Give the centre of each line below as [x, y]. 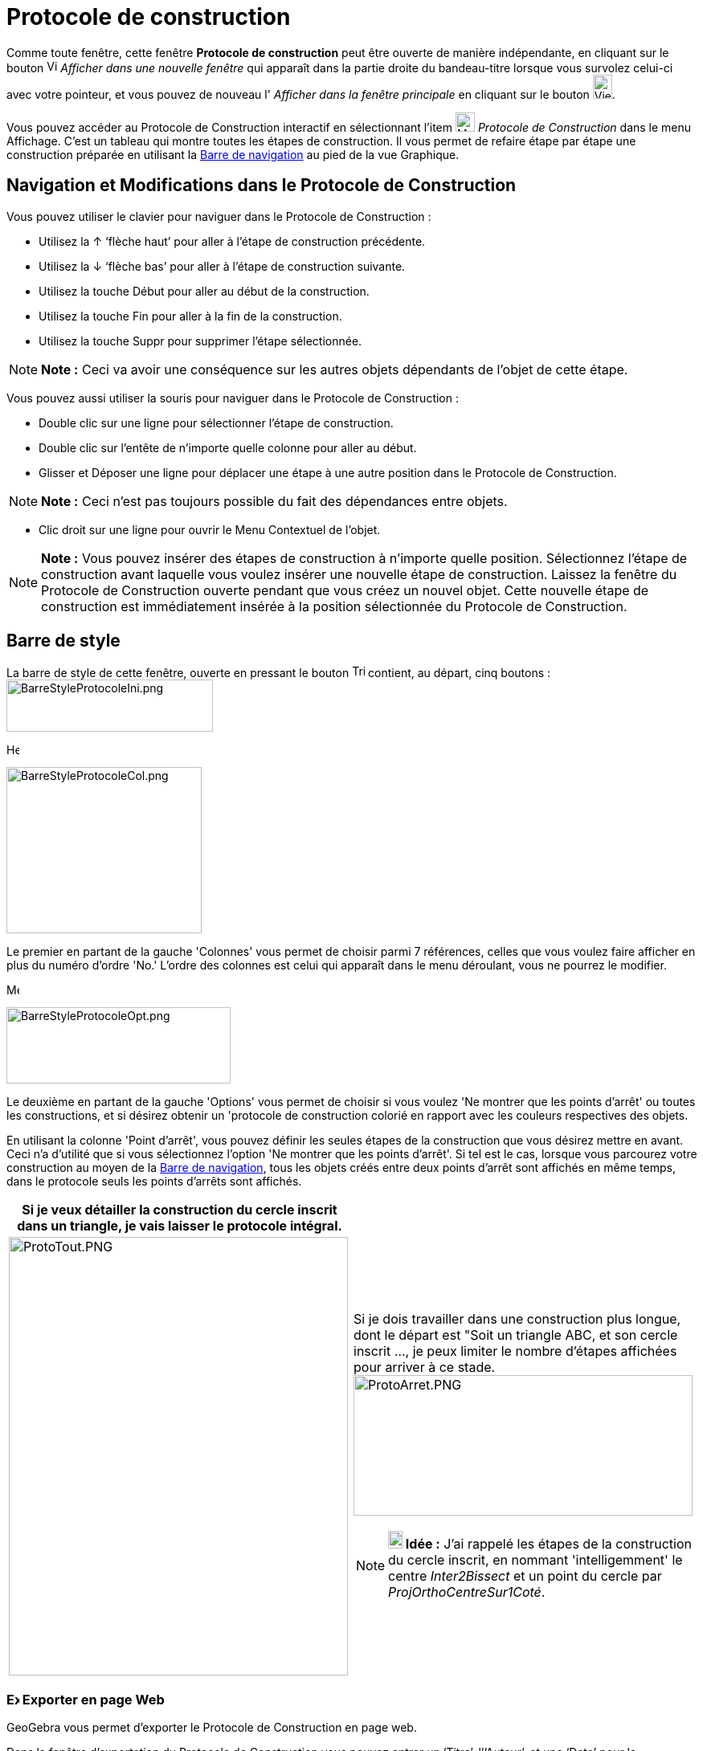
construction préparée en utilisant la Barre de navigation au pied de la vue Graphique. [233, 154]
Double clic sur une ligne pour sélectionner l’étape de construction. [216, 422]
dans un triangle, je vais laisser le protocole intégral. [180, 1226]
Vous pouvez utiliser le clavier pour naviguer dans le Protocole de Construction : [219, 216]
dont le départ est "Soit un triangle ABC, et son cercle [516, 1335]
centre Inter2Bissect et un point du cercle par [525, 1575]
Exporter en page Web [93, 1699]
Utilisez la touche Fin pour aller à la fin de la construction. [190, 316]
